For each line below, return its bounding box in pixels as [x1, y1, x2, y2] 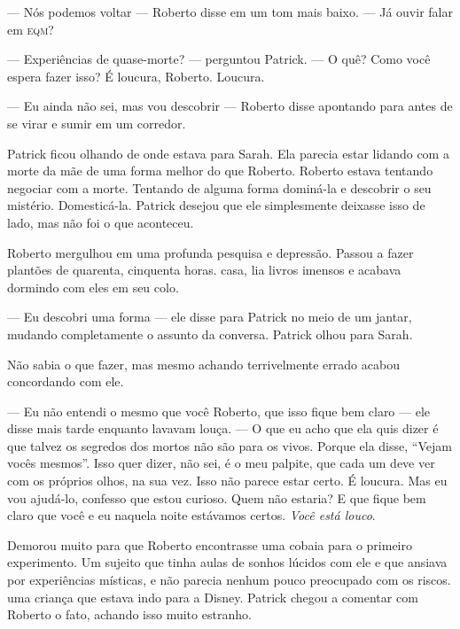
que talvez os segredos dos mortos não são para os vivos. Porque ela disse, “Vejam [7, 436, 452, 454]
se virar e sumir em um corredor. [7, 113, 186, 132]
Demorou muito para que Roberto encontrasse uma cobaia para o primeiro [7, 535, 412, 554]
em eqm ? [7, 19, 54, 38]
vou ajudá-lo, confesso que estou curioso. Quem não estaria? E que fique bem [7, 488, 426, 507]
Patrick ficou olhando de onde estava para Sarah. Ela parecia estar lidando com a [7, 144, 449, 162]
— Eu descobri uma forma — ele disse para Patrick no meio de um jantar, [7, 307, 412, 326]
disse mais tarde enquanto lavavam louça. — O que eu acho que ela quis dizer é [7, 419, 439, 438]
